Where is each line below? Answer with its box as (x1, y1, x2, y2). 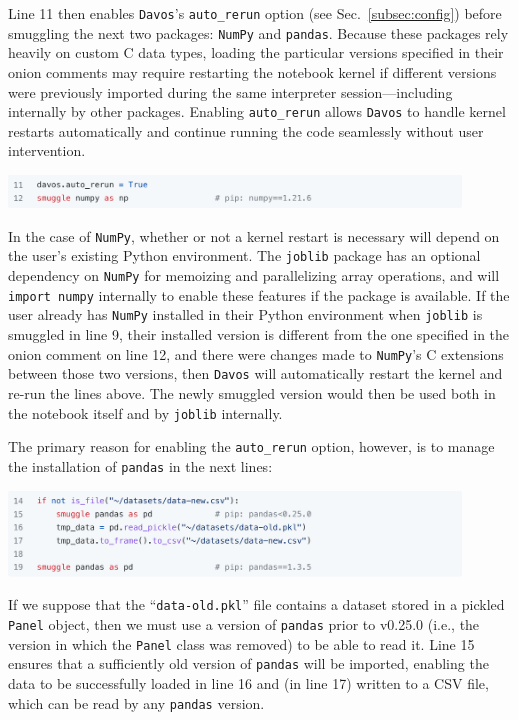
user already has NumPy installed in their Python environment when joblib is (8, 304, 483, 325)
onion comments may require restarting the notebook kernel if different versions (8, 61, 497, 82)
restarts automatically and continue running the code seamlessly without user (8, 120, 484, 141)
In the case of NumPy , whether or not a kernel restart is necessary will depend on (8, 225, 500, 246)
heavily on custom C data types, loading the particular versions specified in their (8, 42, 504, 63)
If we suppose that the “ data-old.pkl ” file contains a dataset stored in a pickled (8, 594, 505, 615)
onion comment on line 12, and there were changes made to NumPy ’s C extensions (8, 343, 504, 364)
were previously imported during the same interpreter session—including (8, 81, 453, 102)
